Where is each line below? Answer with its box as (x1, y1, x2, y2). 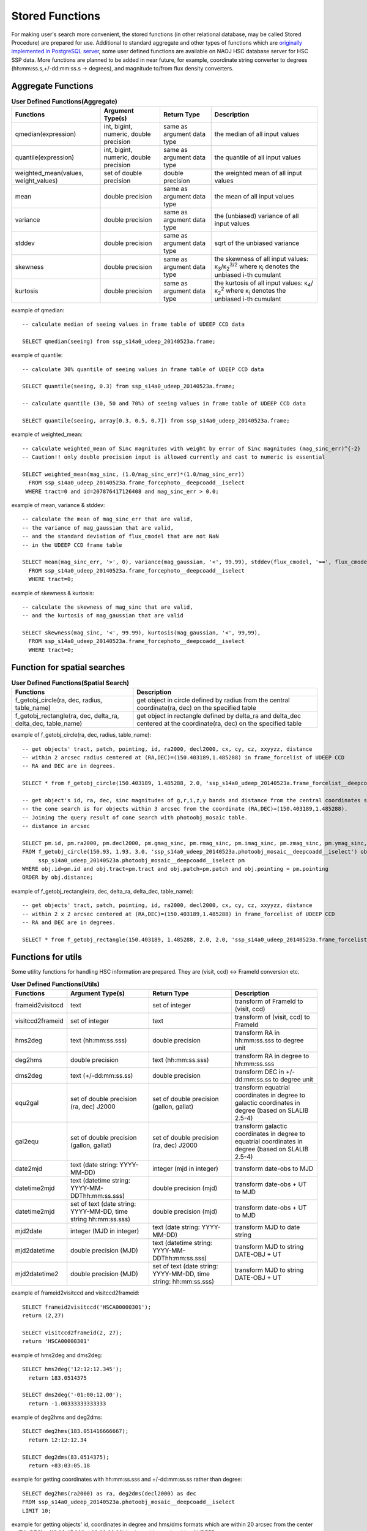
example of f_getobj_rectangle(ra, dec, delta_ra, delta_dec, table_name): (11, 887, 194, 895)
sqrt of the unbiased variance (214, 239, 300, 247)
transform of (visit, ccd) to (234, 1013, 310, 1021)
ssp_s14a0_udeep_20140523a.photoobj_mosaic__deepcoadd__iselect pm (38, 857, 245, 863)
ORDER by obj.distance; (22, 874, 94, 881)
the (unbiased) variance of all (214, 212, 299, 220)
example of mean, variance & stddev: (11, 502, 105, 508)
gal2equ (15, 1137, 39, 1146)
